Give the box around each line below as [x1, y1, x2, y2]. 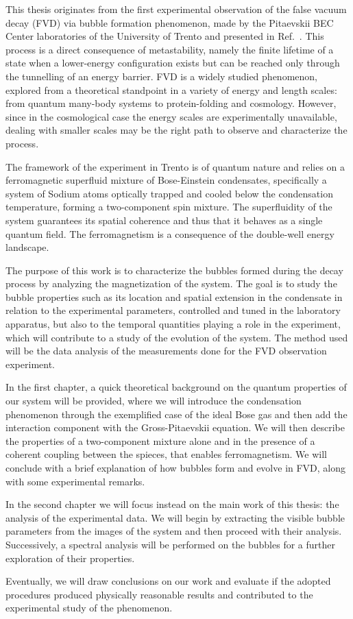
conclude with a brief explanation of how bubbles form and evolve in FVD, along [5, 461, 346, 474]
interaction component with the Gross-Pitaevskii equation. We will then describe [5, 420, 345, 435]
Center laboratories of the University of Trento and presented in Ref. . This [5, 29, 324, 43]
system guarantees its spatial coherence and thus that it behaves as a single [5, 213, 323, 227]
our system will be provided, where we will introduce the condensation [5, 393, 302, 408]
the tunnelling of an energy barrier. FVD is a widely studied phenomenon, [5, 69, 317, 83]
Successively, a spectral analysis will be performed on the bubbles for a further [5, 537, 335, 551]
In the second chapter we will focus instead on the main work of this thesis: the [5, 497, 339, 511]
